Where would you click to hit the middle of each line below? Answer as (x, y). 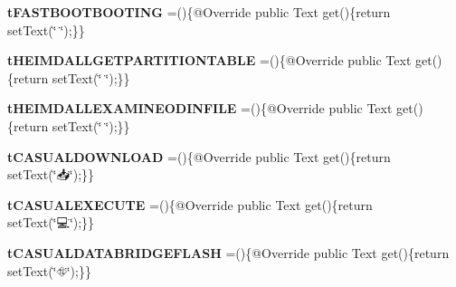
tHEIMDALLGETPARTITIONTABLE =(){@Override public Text (209, 60)
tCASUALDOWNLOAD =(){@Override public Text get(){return (199, 156)
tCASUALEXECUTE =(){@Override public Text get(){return (190, 204)
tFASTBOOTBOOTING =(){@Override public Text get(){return (199, 12)
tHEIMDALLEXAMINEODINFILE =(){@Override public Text (200, 108)
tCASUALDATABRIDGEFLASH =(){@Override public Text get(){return (228, 252)
